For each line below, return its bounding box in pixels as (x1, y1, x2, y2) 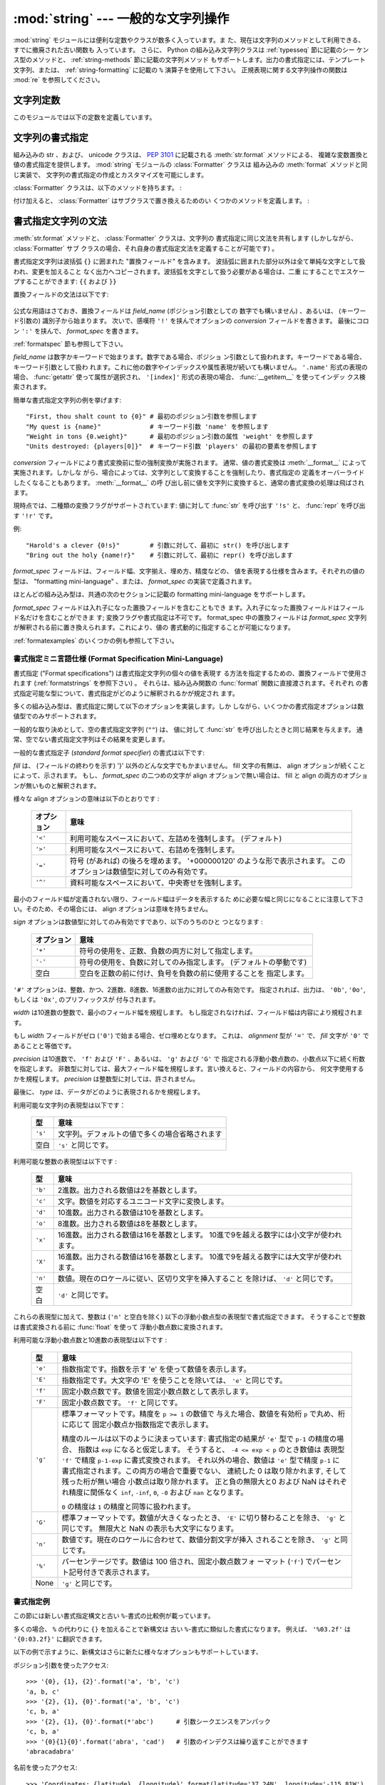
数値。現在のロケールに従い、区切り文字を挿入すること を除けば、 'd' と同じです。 (57, 1274, 338, 1284)
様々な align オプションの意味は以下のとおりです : (13, 795, 160, 803)
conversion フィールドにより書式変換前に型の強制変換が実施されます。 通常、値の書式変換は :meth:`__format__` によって (13, 458, 367, 467)
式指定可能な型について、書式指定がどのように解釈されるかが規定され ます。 (13, 689, 239, 698)
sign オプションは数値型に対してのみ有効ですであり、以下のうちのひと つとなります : (13, 917, 263, 926)
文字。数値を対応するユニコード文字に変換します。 (57, 1197, 229, 1207)
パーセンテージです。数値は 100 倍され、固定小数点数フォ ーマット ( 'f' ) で (61, 1557, 313, 1567)
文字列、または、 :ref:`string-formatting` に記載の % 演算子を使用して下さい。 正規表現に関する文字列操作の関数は (13, 65, 348, 74)
